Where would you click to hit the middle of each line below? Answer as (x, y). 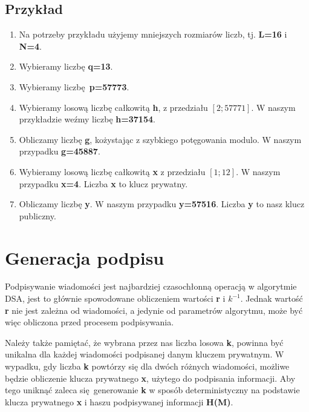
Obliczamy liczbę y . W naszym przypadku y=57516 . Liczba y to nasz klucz (162, 204)
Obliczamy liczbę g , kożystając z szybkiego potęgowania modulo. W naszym (160, 139)
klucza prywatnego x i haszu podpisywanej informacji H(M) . (119, 401)
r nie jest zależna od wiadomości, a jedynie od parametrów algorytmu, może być (154, 310)
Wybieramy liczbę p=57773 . (74, 86)
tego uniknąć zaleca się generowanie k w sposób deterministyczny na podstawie (152, 390)
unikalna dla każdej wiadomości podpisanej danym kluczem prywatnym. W (145, 354)
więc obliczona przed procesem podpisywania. (89, 322)
